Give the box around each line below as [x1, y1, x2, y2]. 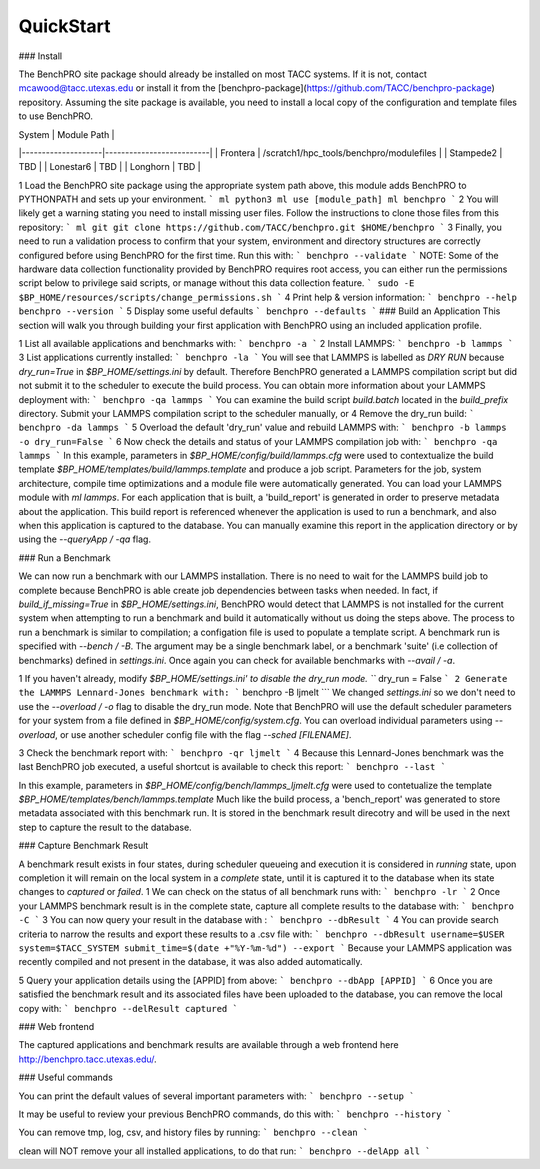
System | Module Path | [18, 128, 115, 140]
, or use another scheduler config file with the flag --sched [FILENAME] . [55, 728, 352, 740]
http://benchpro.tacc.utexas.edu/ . [18, 1053, 157, 1065]
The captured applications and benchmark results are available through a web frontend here [18, 1039, 399, 1051]
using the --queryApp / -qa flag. [18, 533, 152, 545]
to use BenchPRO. [18, 110, 94, 122]
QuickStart [18, 15, 111, 37]
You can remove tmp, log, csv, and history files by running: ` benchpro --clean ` [18, 1126, 369, 1139]
